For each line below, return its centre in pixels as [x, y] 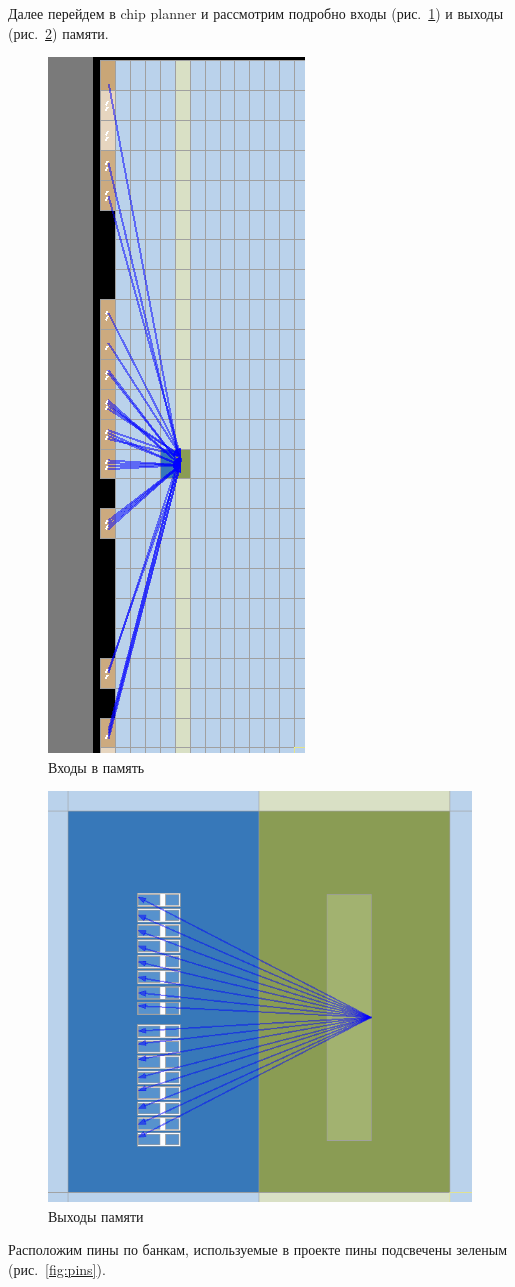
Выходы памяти [96, 1215]
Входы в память [96, 766]
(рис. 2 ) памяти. [58, 32]
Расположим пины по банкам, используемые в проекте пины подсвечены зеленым [258, 1249]
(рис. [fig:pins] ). [57, 1268]
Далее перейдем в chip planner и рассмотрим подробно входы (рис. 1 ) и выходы [256, 13]
